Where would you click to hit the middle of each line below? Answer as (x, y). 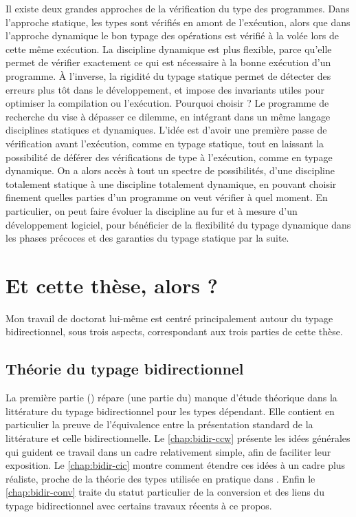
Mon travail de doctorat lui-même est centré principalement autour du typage (169, 318)
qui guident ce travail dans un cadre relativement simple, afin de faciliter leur (168, 451)
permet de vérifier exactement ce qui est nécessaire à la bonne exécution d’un (168, 62)
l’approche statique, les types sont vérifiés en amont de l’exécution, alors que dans (178, 22)
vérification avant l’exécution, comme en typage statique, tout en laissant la (165, 143)
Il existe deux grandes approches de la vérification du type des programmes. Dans (178, 8)
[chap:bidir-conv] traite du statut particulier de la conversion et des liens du (165, 492)
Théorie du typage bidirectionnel (125, 369)
